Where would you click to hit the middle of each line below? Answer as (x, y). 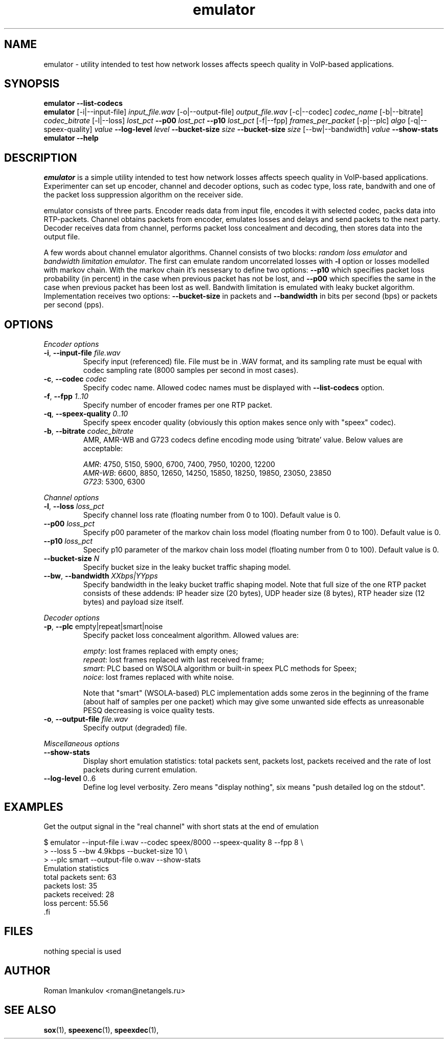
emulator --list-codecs (83, 103)
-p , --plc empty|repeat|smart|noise (103, 627)
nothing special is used (82, 951)
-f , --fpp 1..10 (66, 396)
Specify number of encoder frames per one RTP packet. (178, 405)
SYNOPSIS (32, 84)
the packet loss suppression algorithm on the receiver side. (143, 195)
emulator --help (71, 138)
